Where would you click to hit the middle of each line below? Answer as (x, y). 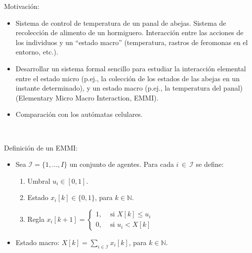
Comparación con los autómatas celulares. (79, 114)
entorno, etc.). (37, 52)
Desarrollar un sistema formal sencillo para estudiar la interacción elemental (131, 68)
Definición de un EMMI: (41, 147)
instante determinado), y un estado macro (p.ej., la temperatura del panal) (129, 88)
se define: (210, 164)
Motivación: (22, 6)
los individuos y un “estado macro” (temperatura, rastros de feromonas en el (132, 42)
